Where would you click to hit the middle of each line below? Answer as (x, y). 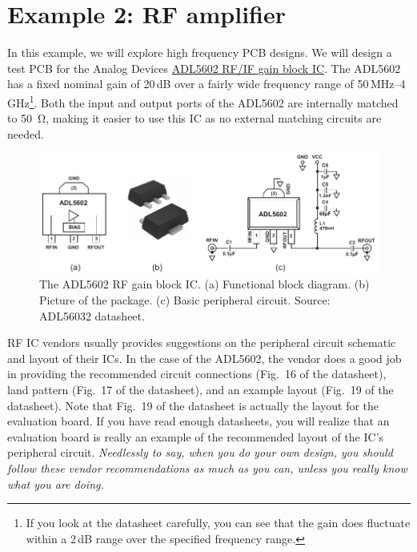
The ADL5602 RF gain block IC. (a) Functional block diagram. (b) (204, 284)
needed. (26, 133)
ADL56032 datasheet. (92, 315)
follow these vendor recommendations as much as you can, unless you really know (207, 468)
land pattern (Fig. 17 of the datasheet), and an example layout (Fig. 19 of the (200, 390)
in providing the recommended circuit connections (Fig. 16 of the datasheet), (197, 374)
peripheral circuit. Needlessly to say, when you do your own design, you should (200, 452)
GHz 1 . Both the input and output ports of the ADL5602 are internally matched (203, 101)
